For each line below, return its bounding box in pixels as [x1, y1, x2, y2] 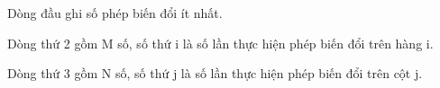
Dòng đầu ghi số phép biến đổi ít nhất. [7, 4, 223, 22]
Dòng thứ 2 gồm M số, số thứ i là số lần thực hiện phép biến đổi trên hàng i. [7, 33, 434, 52]
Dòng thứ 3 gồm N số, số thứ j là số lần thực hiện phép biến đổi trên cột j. [7, 64, 423, 83]
